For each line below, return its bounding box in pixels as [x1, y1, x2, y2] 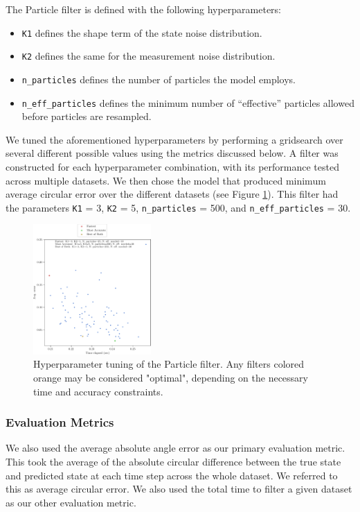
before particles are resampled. [21, 109, 152, 123]
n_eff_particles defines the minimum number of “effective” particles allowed [21, 95, 354, 110]
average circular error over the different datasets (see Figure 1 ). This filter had [6, 187, 339, 201]
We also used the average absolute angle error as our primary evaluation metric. [6, 441, 345, 455]
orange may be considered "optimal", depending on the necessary [33, 370, 308, 384]
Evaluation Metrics [6, 413, 114, 431]
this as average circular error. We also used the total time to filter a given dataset [6, 481, 352, 496]
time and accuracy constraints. [33, 384, 163, 398]
